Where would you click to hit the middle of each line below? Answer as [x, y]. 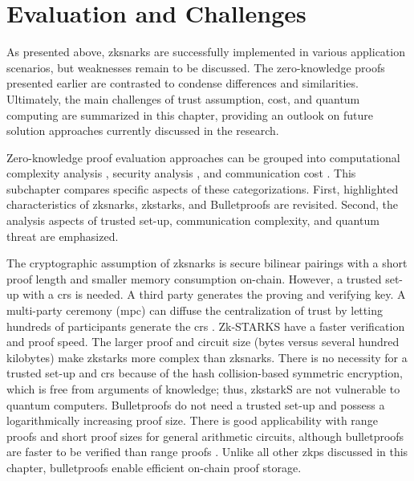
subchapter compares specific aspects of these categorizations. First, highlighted [203, 188]
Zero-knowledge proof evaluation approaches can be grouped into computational [203, 157]
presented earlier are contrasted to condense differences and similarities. [183, 83]
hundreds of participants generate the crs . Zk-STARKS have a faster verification [206, 326]
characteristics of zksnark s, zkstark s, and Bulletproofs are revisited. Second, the [203, 204]
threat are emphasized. [63, 236]
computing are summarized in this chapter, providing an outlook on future [190, 114]
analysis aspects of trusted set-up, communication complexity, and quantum [193, 220]
